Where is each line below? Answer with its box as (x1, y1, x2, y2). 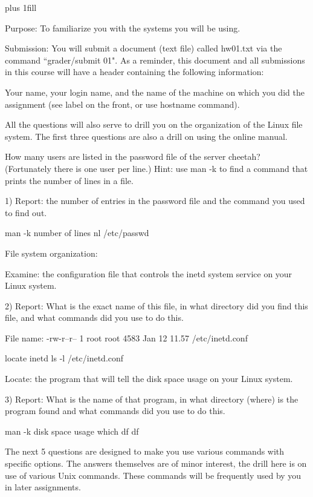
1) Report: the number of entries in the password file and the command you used (5, 194, 305, 207)
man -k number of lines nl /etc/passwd (5, 226, 149, 239)
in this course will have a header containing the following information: (5, 65, 264, 78)
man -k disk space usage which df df (5, 424, 139, 437)
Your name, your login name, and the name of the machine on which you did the (5, 85, 305, 98)
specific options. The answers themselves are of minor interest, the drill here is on (5, 457, 307, 470)
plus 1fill (5, 1, 37, 13)
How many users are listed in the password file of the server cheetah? (5, 150, 260, 163)
